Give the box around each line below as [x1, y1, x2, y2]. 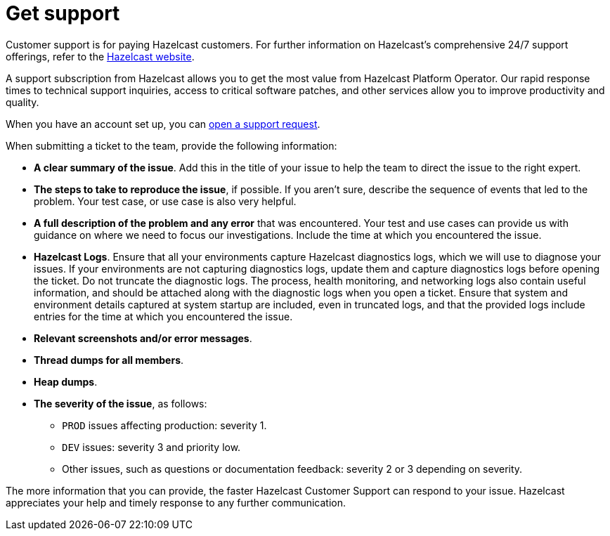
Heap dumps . [34, 375, 98, 388]
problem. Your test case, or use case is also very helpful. [34, 195, 297, 207]
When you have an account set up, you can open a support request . [6, 117, 320, 130]
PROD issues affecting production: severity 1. [62, 419, 267, 431]
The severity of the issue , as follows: [34, 397, 207, 410]
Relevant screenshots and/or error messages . [34, 332, 252, 344]
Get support [6, 1, 120, 25]
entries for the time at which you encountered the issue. [34, 310, 293, 322]
